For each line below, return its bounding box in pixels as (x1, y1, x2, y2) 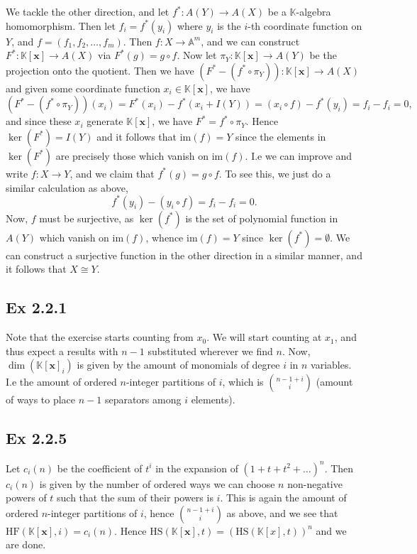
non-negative (287, 476, 343, 491)
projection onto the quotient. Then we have (6, 63, 194, 77)
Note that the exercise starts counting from (6, 330, 194, 344)
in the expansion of (155, 460, 238, 475)
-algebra (296, 4, 331, 18)
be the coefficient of (57, 460, 143, 475)
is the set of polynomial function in (185, 210, 338, 225)
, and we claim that (69, 165, 155, 180)
